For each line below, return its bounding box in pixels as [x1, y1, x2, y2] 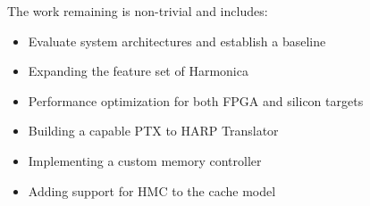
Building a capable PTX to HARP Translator [28, 121, 279, 140]
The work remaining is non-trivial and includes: [7, 2, 268, 20]
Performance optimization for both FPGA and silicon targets [28, 91, 364, 110]
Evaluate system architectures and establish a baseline [28, 31, 326, 50]
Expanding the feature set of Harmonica [28, 62, 248, 80]
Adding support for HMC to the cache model [28, 181, 276, 200]
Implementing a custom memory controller [28, 151, 262, 169]
